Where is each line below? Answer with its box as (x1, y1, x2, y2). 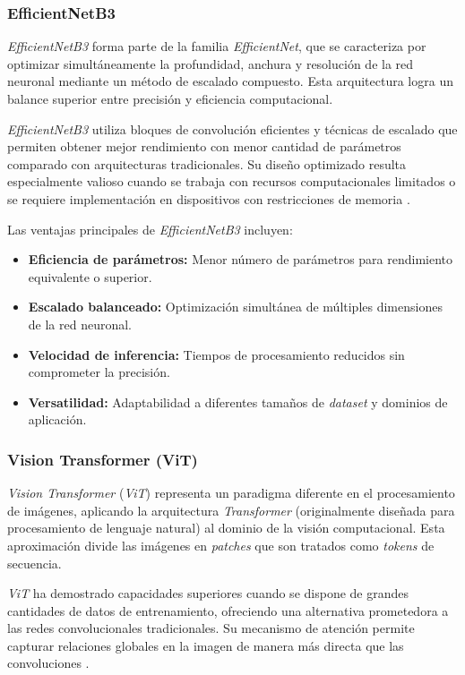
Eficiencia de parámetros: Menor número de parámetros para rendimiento (28, 250, 453, 269)
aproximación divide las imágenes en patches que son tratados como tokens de (7, 535, 435, 554)
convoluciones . (7, 654, 90, 672)
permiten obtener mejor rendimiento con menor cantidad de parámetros (7, 137, 401, 156)
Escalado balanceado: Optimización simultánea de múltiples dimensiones (28, 297, 443, 316)
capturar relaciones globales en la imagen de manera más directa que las (7, 636, 404, 654)
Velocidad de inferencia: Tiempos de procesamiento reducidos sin (28, 345, 405, 363)
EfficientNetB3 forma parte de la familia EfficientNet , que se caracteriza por (7, 37, 426, 56)
